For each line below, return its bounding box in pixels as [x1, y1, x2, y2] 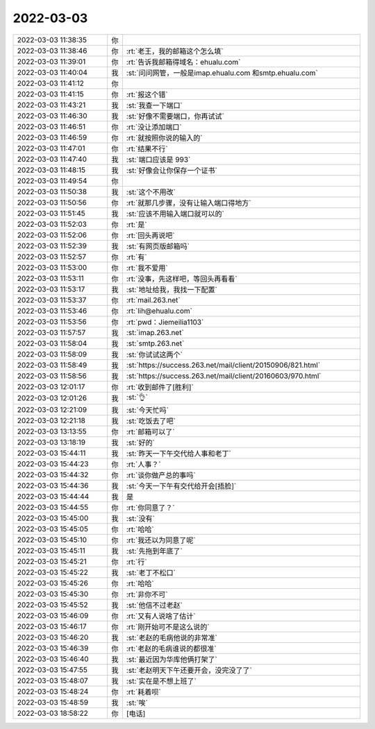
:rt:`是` [126, 219, 147, 229]
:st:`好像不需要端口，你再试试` [126, 111, 225, 121]
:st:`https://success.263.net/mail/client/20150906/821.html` [126, 360, 321, 370]
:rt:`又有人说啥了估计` [126, 611, 196, 621]
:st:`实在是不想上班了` [126, 676, 197, 686]
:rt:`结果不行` [126, 144, 168, 153]
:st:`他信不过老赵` [126, 600, 183, 610]
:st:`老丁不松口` [126, 567, 176, 577]
